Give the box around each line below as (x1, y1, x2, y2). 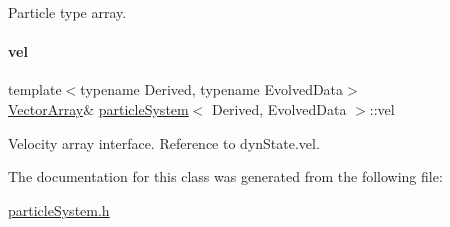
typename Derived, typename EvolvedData (80, 79, 344, 100)
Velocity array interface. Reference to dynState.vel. (8, 132, 320, 153)
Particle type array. (8, 2, 127, 22)
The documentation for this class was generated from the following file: (8, 166, 443, 187)
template (8, 79, 62, 100)
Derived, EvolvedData (212, 98, 347, 119)
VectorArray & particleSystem (8, 98, 189, 119)
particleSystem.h (8, 199, 110, 220)
